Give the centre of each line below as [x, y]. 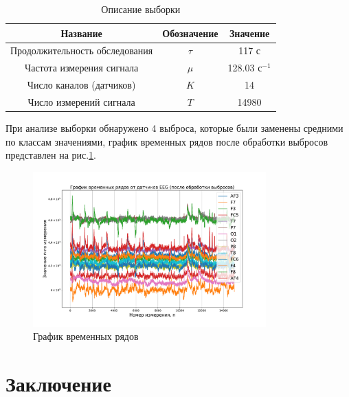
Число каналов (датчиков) [81, 85]
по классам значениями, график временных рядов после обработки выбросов [167, 141]
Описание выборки [141, 9]
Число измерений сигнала [81, 101]
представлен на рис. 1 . [51, 155]
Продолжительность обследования [82, 50]
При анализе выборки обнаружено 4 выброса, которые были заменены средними [174, 128]
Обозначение [190, 33]
